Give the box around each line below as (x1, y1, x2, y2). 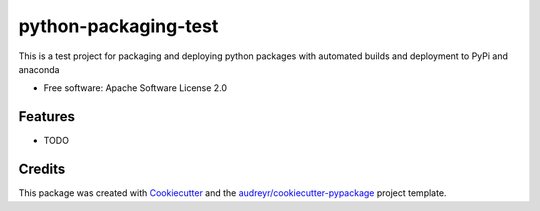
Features (18, 108, 75, 125)
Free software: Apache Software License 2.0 (43, 82, 228, 94)
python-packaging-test (18, 15, 219, 37)
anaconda (18, 63, 60, 75)
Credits (18, 161, 66, 178)
